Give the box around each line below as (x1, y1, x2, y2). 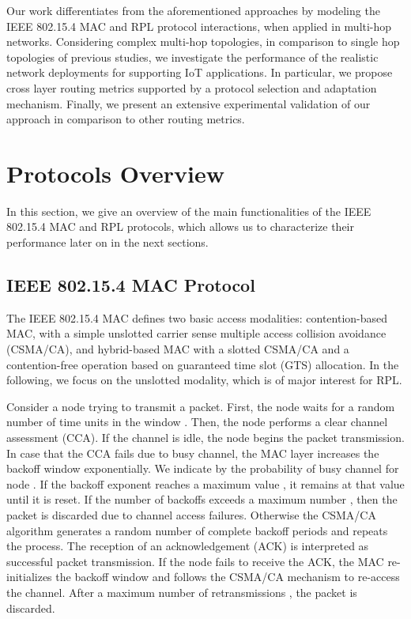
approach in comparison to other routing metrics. (6, 111, 245, 127)
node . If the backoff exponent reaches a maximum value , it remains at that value (6, 475, 405, 492)
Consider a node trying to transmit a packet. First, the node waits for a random (6, 398, 395, 414)
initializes (6, 568, 52, 585)
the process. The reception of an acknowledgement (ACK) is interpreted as (6, 538, 369, 554)
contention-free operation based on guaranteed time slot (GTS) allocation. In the (6, 356, 399, 372)
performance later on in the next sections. (6, 234, 209, 251)
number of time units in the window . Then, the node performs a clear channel (6, 413, 388, 430)
